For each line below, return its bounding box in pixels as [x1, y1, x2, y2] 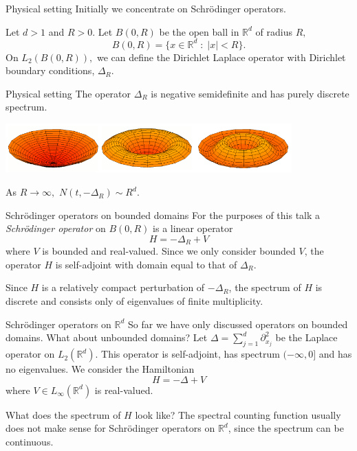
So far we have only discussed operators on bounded [128, 316, 348, 331]
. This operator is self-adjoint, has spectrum [95, 347, 280, 361]
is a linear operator [153, 221, 233, 235]
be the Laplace [275, 330, 338, 345]
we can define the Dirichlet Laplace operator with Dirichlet [96, 49, 346, 64]
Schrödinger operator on [6, 221, 106, 235]
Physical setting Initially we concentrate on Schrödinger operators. [6, 1, 286, 15]
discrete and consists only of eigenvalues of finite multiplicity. [6, 294, 263, 308]
